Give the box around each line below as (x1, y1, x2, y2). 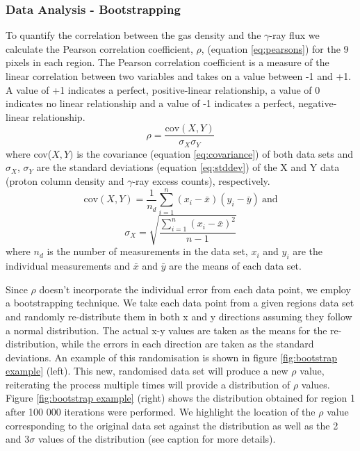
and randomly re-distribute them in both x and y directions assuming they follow (6, 309, 352, 323)
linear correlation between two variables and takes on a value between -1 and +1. (6, 69, 352, 83)
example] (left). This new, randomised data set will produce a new (6, 363, 288, 378)
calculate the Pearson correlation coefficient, (6, 41, 193, 56)
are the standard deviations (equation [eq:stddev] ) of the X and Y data (36, 160, 340, 174)
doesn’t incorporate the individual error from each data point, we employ (39, 281, 351, 296)
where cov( (6, 146, 52, 161)
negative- (298, 96, 337, 110)
